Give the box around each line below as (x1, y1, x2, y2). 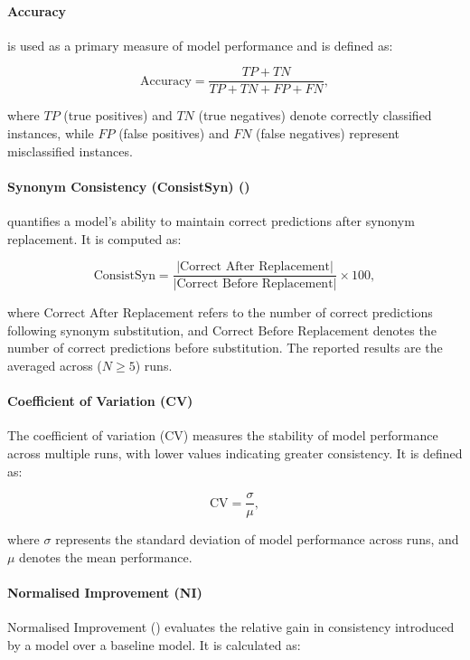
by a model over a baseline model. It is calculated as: (7, 635, 301, 654)
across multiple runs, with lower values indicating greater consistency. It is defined (7, 444, 463, 463)
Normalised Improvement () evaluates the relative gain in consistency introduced (7, 618, 455, 636)
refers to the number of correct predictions (198, 303, 433, 322)
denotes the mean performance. (19, 547, 193, 566)
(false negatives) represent (256, 124, 400, 143)
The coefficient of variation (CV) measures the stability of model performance (7, 426, 438, 445)
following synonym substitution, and (7, 320, 209, 339)
